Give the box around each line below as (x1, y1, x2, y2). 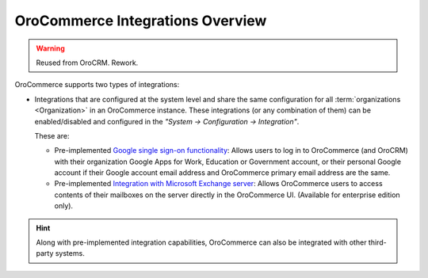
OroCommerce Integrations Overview (14, 12, 267, 29)
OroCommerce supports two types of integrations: (14, 80, 180, 89)
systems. (55, 249, 85, 258)
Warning (36, 44, 65, 53)
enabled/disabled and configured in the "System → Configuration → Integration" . (34, 116, 300, 126)
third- (368, 238, 388, 247)
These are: (34, 131, 71, 140)
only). (54, 201, 74, 211)
